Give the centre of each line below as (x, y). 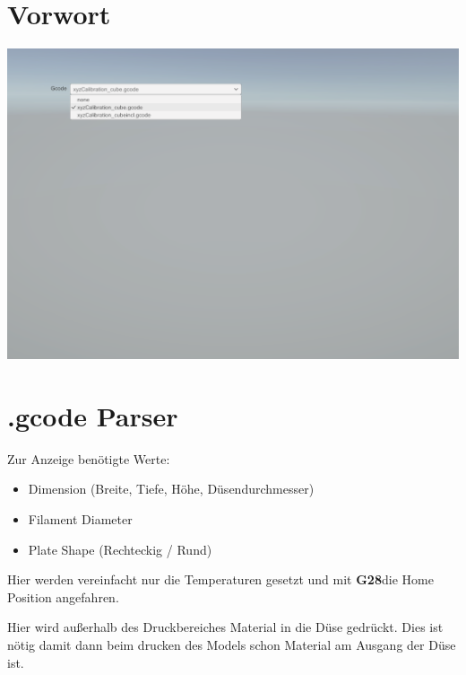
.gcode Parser (93, 415)
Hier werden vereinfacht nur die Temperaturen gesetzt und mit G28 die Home (220, 579)
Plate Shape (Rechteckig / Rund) (120, 549)
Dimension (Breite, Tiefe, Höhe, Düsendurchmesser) (171, 489)
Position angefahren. (63, 596)
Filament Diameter (80, 519)
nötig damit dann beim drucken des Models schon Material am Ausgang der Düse (232, 644)
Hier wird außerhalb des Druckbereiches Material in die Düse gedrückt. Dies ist (225, 627)
